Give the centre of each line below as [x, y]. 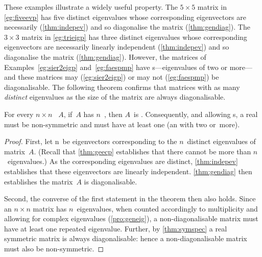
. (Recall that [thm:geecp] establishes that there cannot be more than [142, 151]
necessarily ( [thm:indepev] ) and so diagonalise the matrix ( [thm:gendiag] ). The [127, 27]
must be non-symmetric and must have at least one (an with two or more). [122, 124]
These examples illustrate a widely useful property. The [91, 7]
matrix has [50, 208]
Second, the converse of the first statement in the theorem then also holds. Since [130, 198]
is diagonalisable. [111, 181]
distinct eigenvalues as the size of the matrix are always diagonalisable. [115, 97]
